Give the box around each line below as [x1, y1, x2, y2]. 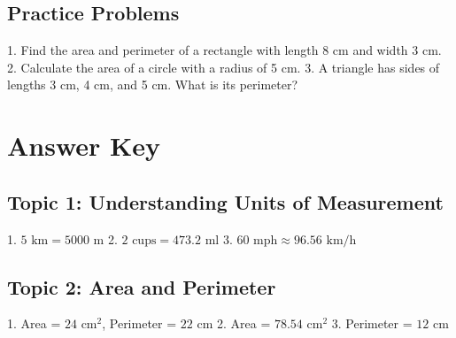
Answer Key [7, 127, 161, 164]
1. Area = [7, 314, 61, 333]
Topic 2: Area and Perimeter [7, 273, 276, 300]
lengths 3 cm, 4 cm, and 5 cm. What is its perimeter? [7, 75, 298, 94]
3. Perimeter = [331, 314, 413, 333]
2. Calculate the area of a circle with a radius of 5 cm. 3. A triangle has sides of [7, 58, 440, 76]
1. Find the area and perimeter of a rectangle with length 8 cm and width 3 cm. [7, 41, 442, 59]
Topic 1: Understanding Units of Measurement [7, 188, 444, 215]
